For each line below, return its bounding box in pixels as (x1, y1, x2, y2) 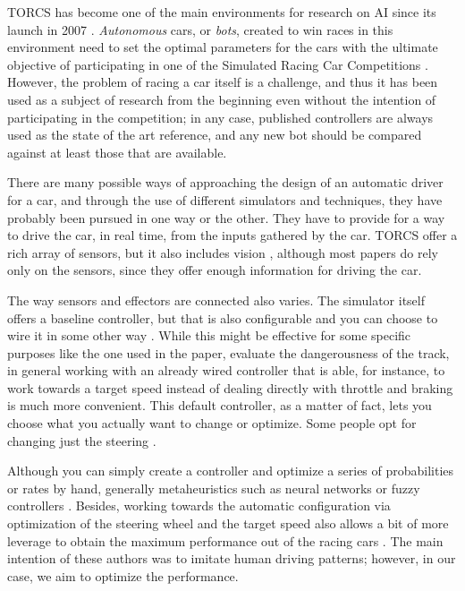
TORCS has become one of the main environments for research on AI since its (7, 3, 436, 21)
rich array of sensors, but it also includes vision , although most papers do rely (7, 243, 438, 261)
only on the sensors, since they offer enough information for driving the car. (7, 261, 422, 279)
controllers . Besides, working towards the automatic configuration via (7, 496, 391, 515)
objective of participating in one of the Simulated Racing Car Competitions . (7, 55, 428, 73)
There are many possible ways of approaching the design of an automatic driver (7, 173, 444, 192)
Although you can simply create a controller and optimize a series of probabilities (7, 461, 454, 480)
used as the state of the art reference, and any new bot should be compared (7, 125, 422, 144)
